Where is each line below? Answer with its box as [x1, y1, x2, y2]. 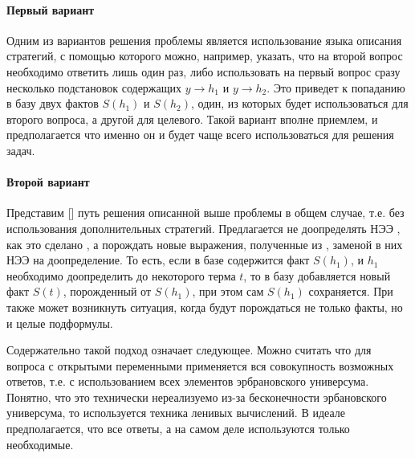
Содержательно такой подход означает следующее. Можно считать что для [6, 341, 372, 358]
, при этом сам [192, 283, 264, 300]
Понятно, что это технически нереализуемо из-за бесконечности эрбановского [6, 388, 387, 405]
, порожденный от [63, 283, 151, 300]
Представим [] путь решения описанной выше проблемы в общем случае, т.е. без [6, 204, 405, 221]
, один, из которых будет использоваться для [191, 95, 409, 112]
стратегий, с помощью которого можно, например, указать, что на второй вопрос [6, 47, 403, 64]
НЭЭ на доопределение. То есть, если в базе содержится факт [6, 251, 310, 268]
